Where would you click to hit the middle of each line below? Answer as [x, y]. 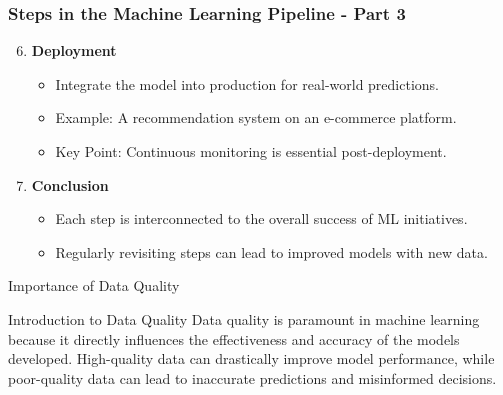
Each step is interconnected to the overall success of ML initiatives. [261, 218]
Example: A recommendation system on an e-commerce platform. [256, 117]
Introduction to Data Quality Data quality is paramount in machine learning [244, 318]
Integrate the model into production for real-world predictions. [247, 83]
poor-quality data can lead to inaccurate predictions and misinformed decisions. [252, 377]
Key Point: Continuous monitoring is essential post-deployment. [251, 151]
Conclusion [70, 184]
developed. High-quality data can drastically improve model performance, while [251, 358]
